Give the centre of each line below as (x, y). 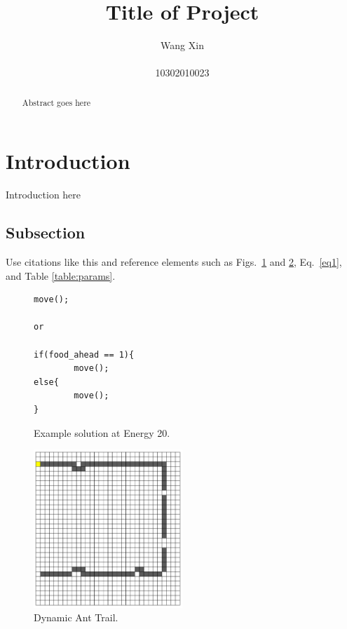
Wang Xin (182, 45)
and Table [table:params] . (61, 275)
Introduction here (43, 195)
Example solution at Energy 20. (102, 432)
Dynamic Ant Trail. (76, 617)
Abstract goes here (56, 102)
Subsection (46, 232)
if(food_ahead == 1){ (84, 354)
